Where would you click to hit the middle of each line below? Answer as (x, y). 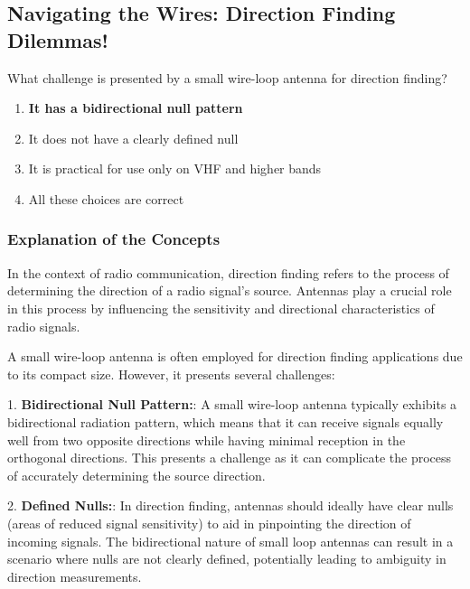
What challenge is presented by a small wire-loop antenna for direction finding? (227, 77)
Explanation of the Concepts (114, 239)
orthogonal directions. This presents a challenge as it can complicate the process (230, 458)
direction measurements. (75, 576)
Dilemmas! (58, 39)
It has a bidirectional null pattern (136, 108)
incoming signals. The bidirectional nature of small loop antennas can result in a (230, 541)
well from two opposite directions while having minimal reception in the (207, 439)
